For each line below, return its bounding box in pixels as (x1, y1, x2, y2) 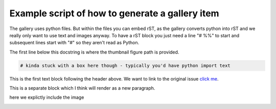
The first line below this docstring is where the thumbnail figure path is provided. (9, 49, 179, 55)
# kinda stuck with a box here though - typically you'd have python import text (20, 63, 231, 68)
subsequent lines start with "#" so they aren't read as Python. (9, 40, 140, 46)
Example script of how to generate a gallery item (9, 8, 219, 19)
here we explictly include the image (9, 94, 84, 100)
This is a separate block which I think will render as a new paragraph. (9, 85, 155, 91)
